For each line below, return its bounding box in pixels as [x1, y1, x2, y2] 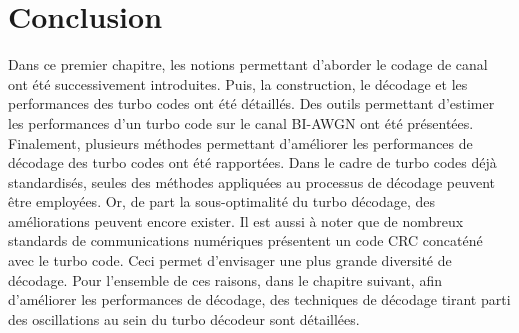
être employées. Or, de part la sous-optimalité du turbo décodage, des [8, 191, 436, 212]
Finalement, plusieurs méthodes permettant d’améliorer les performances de [8, 132, 473, 153]
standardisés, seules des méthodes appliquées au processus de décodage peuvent [8, 171, 495, 192]
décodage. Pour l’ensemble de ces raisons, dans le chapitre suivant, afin [8, 269, 442, 290]
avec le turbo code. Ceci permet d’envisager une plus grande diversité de [8, 250, 452, 271]
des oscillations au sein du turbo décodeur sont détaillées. [8, 308, 360, 329]
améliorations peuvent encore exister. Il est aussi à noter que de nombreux [8, 210, 464, 231]
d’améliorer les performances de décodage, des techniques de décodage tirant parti [8, 289, 511, 310]
